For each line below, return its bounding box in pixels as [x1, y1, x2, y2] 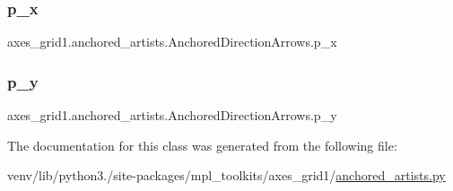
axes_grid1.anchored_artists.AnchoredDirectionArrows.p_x [7, 32, 337, 51]
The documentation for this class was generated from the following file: [7, 135, 397, 154]
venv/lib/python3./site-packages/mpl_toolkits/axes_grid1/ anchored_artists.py [7, 166, 446, 185]
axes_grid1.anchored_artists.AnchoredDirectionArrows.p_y [7, 106, 337, 125]
